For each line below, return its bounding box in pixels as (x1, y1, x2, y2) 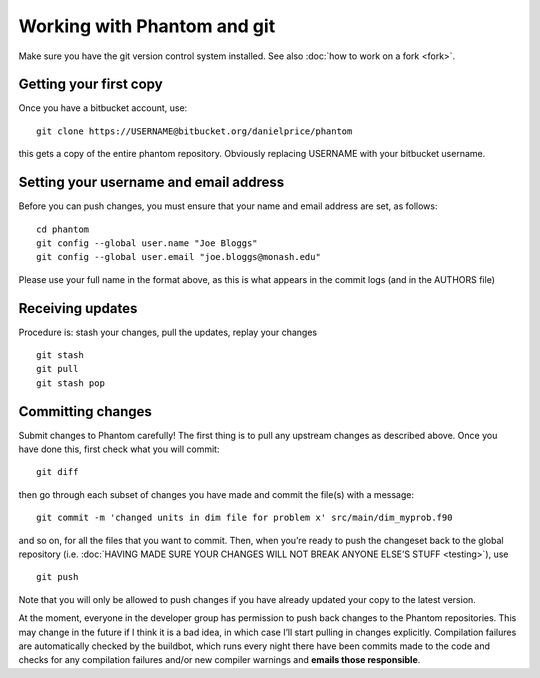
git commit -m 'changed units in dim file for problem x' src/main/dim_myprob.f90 (36, 512, 453, 524)
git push (36, 571, 79, 583)
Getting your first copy (18, 76, 164, 93)
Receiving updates (18, 300, 138, 317)
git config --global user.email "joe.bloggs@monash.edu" (36, 251, 322, 263)
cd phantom (36, 223, 90, 235)
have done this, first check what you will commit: (18, 443, 220, 455)
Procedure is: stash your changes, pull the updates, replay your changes (18, 326, 318, 338)
